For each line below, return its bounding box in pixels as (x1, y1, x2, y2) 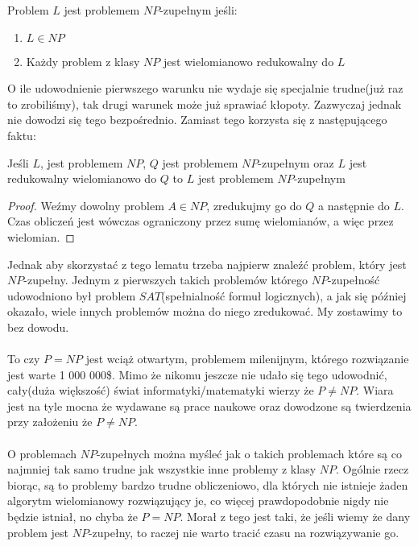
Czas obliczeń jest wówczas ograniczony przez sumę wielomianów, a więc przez (7, 213, 394, 230)
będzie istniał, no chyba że (7, 508, 138, 525)
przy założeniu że (7, 413, 93, 430)
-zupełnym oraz (258, 154, 334, 171)
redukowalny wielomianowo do (7, 170, 157, 187)
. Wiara (356, 382, 394, 399)
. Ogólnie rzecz (335, 461, 409, 478)
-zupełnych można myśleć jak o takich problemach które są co (96, 445, 402, 461)
